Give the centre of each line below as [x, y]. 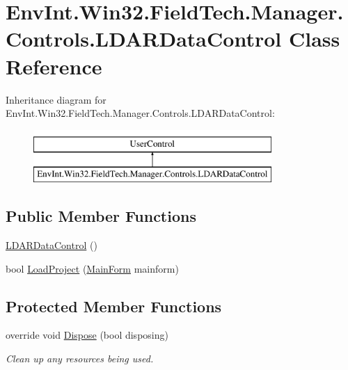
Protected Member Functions [114, 306]
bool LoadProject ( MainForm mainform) [92, 268]
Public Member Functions [101, 216]
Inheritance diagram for [56, 99]
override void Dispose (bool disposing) [87, 335]
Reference [54, 66]
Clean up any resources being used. [80, 359]
